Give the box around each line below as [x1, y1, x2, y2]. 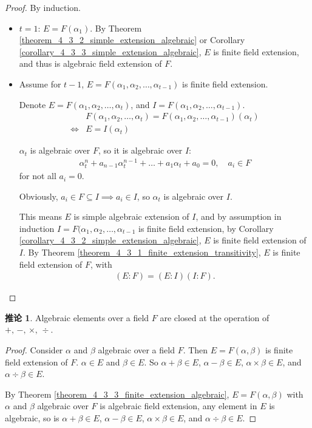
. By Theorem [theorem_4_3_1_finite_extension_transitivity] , [22, 246, 261, 259]
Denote [19, 98, 46, 110]
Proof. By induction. [5, 1, 81, 13]
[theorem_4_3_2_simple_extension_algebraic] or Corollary [19, 33, 245, 46]
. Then [183, 344, 208, 356]
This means [19, 210, 62, 223]
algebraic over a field [98, 344, 175, 356]
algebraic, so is [5, 412, 59, 424]
